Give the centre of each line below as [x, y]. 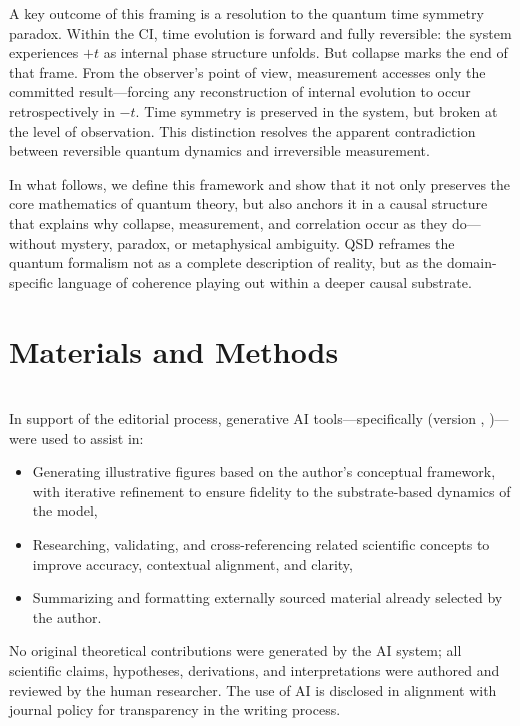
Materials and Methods [174, 350]
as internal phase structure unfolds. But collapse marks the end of [305, 52]
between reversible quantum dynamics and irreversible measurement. [219, 150]
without [33, 242]
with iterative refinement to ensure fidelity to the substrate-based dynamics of [271, 490]
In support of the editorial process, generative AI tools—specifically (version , [247, 418]
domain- [471, 262]
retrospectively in [62, 110]
